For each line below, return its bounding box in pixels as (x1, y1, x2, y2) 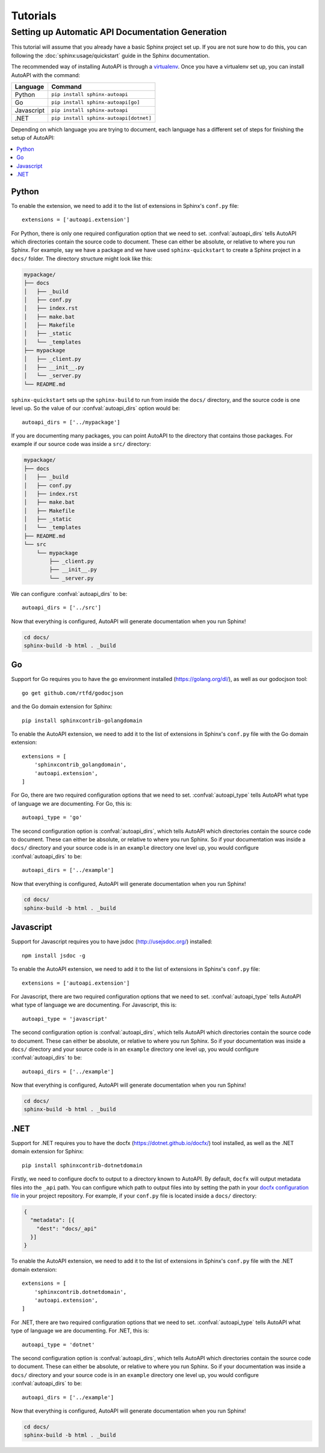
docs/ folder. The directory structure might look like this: (11, 255, 153, 262)
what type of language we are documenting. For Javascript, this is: (11, 1001, 177, 1009)
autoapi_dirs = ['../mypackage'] (22, 419, 120, 425)
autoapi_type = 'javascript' (22, 1015, 108, 1022)
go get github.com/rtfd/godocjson (22, 689, 123, 696)
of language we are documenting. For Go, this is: (11, 800, 132, 807)
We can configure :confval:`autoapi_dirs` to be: (11, 590, 128, 597)
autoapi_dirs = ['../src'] (22, 604, 102, 611)
